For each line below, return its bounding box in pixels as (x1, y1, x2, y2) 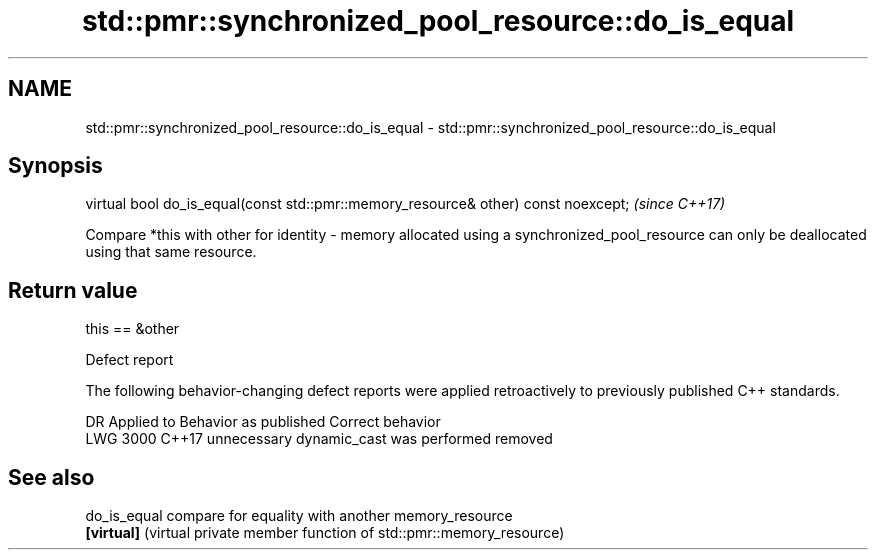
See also (8, 464, 95, 490)
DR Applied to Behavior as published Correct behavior (85, 413, 441, 431)
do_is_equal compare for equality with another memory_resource (85, 507, 513, 525)
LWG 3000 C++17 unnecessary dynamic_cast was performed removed (85, 430, 553, 448)
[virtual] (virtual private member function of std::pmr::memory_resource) (85, 524, 565, 542)
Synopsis (8, 153, 103, 179)
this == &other (85, 320, 180, 338)
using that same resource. (85, 243, 257, 261)
